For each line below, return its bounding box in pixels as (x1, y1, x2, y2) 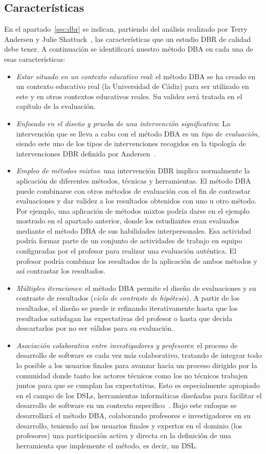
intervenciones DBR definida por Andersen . (16, 148, 156, 158)
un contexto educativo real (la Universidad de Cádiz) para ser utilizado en (16, 81, 249, 92)
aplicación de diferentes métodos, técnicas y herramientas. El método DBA (16, 175, 251, 186)
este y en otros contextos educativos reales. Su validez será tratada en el (16, 90, 242, 101)
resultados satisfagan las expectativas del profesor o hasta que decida (16, 312, 233, 323)
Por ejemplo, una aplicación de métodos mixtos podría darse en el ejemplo (16, 205, 250, 216)
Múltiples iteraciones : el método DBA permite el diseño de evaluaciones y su (16, 282, 256, 293)
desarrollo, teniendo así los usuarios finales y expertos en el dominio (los (16, 420, 242, 430)
